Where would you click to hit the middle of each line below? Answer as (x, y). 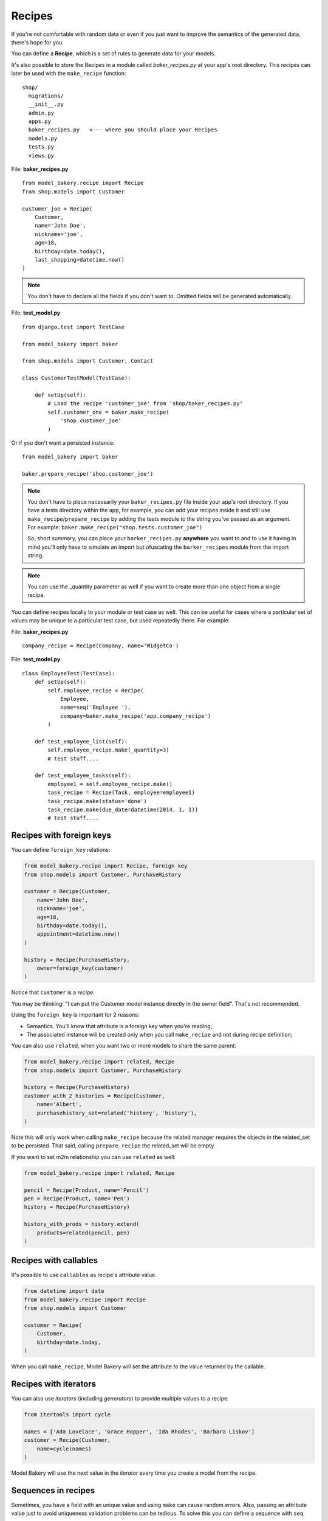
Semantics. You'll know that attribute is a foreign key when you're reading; (119, 1026)
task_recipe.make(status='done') (97, 801)
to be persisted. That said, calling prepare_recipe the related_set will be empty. (113, 1146)
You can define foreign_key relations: (61, 850)
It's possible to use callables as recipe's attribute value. (84, 1275)
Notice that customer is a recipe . (53, 992)
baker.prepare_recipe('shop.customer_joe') (88, 474)
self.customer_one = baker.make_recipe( (108, 412)
